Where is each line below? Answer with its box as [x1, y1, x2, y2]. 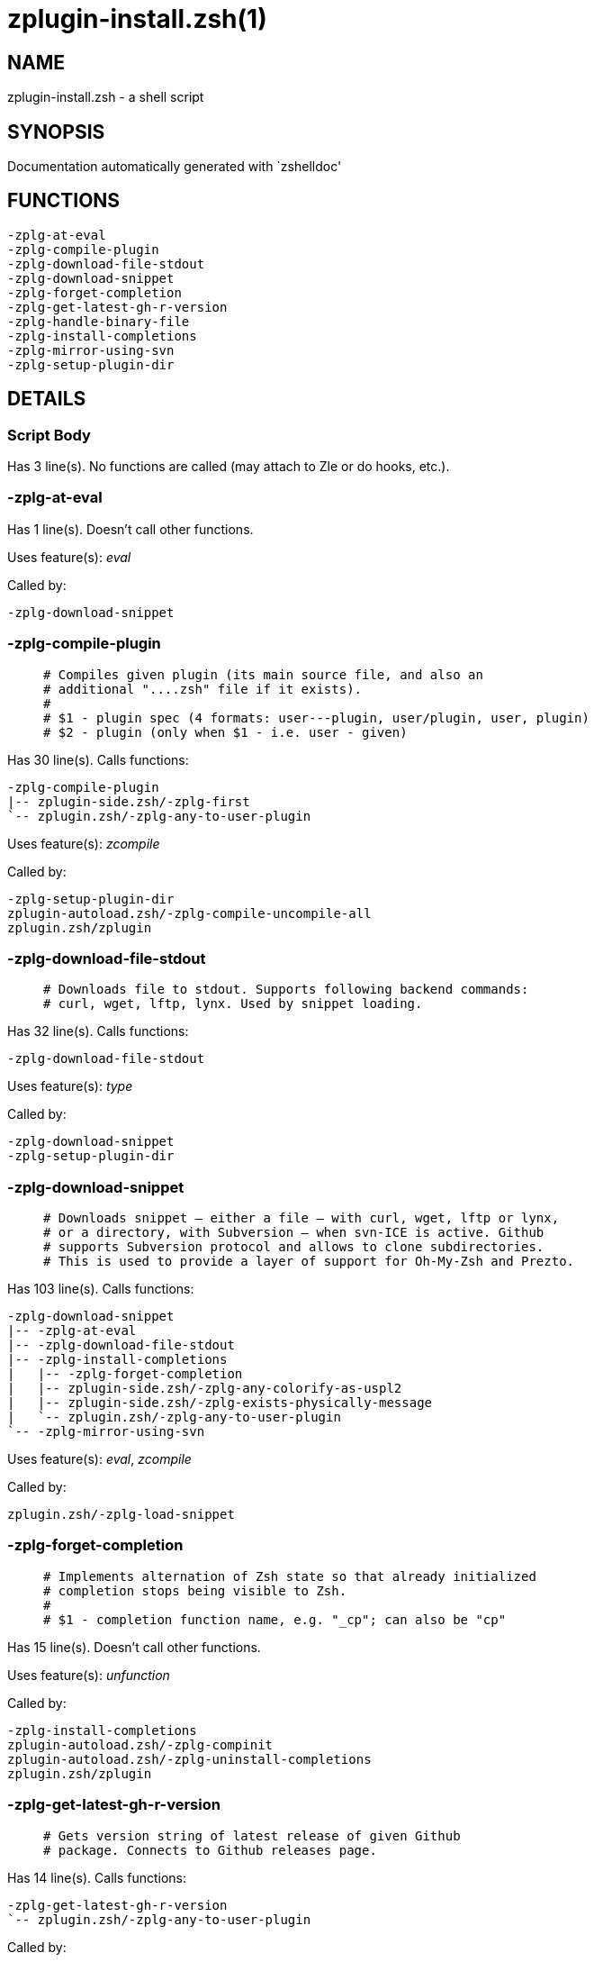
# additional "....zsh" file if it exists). [43, 681, 363, 696]
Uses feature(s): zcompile [7, 835, 160, 851]
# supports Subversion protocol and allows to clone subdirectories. [43, 1240, 544, 1255]
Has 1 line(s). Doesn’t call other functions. [7, 521, 254, 537]
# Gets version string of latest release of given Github [43, 1828, 461, 1843]
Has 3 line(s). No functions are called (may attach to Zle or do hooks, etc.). [7, 459, 450, 475]
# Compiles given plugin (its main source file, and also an [43, 667, 483, 682]
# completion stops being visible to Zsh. [43, 1583, 347, 1598]
